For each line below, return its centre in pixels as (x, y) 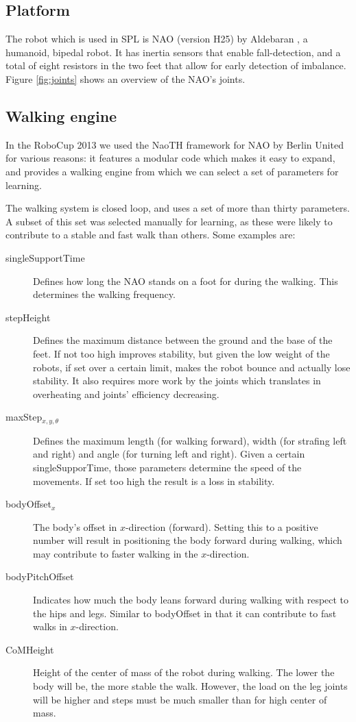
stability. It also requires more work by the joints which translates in (177, 381)
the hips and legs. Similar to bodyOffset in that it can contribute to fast (185, 613)
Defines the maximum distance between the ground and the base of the (183, 340)
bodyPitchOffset (40, 576)
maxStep (24, 417)
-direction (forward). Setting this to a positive (222, 526)
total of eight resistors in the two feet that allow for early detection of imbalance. (176, 65)
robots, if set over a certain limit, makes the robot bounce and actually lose (192, 367)
